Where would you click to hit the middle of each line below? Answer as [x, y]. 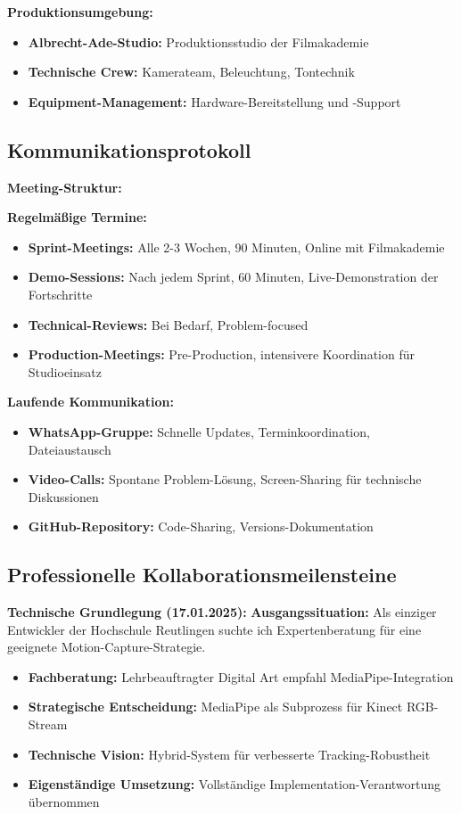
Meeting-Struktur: [65, 187]
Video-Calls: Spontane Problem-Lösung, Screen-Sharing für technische [225, 479]
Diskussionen [63, 496]
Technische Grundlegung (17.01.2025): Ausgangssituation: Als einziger [222, 612]
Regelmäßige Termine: [77, 217]
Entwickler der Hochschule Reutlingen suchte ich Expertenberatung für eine [214, 629]
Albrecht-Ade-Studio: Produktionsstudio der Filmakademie [198, 41]
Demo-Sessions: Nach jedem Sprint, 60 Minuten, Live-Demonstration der [233, 277]
